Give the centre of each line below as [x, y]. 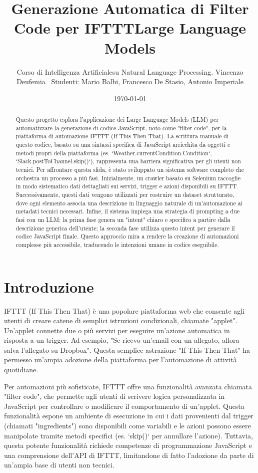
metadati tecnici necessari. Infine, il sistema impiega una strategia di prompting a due [128, 211]
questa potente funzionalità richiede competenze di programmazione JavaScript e [128, 445]
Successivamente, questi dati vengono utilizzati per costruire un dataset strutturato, [125, 194]
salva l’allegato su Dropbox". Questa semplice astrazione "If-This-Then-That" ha [127, 349]
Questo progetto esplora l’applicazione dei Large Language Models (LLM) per [117, 120]
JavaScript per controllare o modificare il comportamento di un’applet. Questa [124, 406]
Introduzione [49, 286]
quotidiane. [21, 370]
